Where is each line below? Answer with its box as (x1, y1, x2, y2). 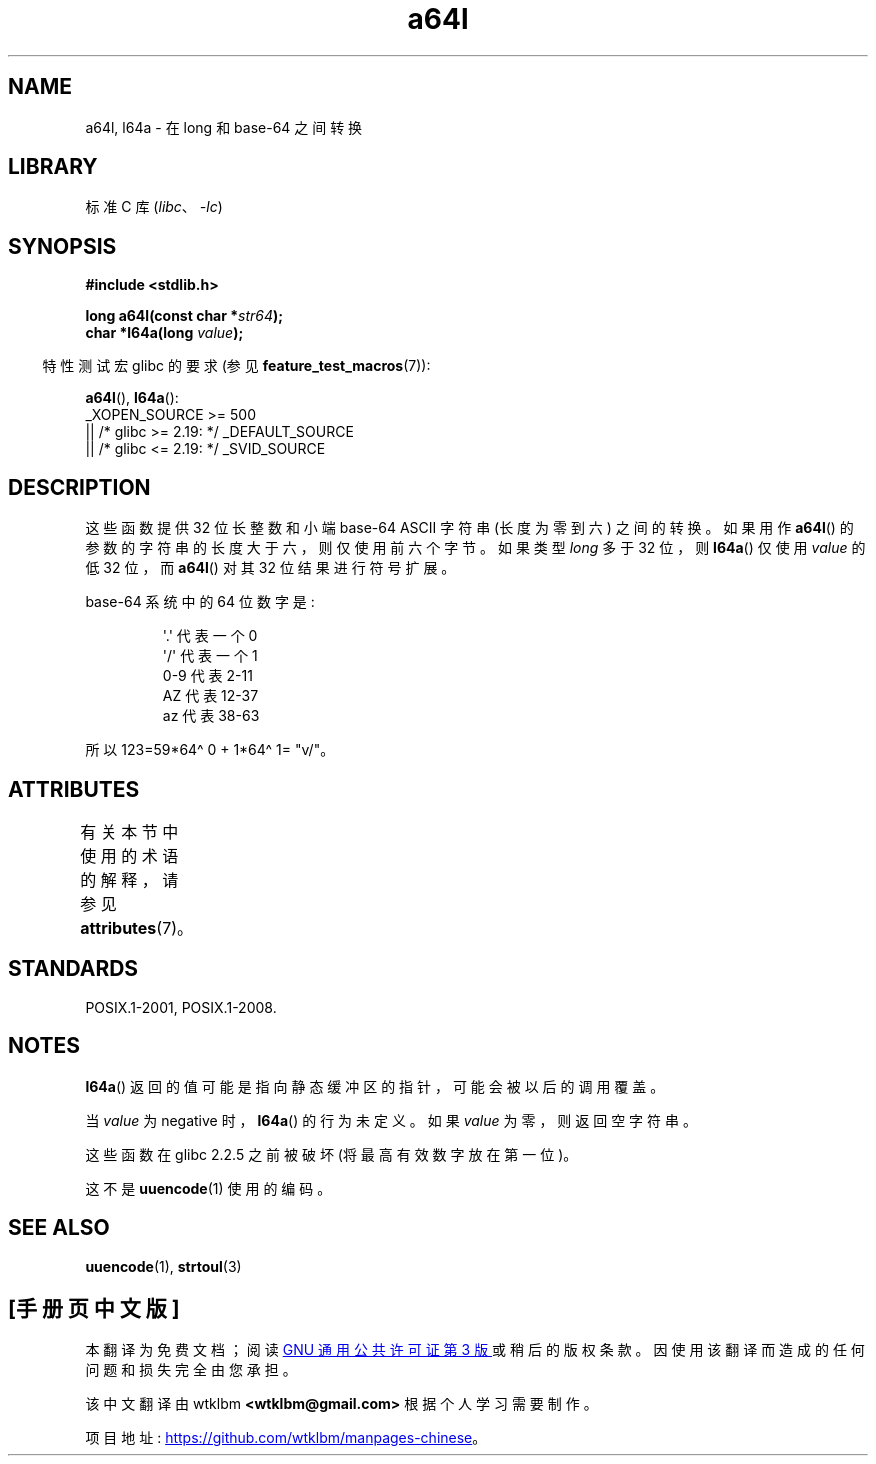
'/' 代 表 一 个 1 (162, 647, 258, 665)
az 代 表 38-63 (162, 707, 260, 725)
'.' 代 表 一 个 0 (162, 627, 258, 645)
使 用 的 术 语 (80, 845, 179, 866)
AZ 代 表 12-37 (162, 687, 259, 705)
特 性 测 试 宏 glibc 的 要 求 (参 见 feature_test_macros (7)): (42, 357, 431, 375)
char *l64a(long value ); (85, 324, 244, 342)
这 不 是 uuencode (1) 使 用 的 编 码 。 (85, 1179, 332, 1197)
